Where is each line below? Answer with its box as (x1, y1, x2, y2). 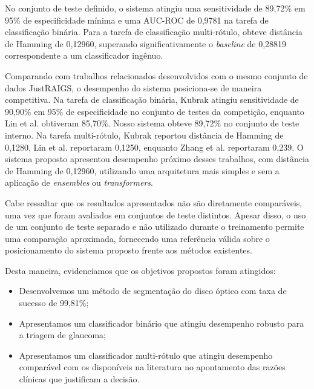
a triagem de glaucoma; (19, 329, 106, 341)
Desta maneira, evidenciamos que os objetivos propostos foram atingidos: (5, 264, 276, 276)
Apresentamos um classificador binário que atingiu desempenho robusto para (19, 316, 304, 329)
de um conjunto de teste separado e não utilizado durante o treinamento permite (5, 220, 304, 233)
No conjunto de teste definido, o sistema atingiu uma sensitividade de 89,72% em (5, 2, 306, 14)
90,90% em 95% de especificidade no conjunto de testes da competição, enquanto (5, 105, 304, 117)
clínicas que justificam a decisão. (19, 373, 140, 385)
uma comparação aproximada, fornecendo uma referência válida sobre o (5, 232, 270, 244)
